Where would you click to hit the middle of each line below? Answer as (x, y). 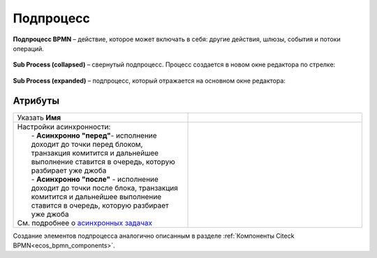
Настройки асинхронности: (64, 127)
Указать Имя (39, 117)
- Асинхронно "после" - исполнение (95, 179)
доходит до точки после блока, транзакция (104, 187)
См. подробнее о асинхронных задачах (85, 222)
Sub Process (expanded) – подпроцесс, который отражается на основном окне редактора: (149, 80)
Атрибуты (36, 100)
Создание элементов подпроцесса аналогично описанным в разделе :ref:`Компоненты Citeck (154, 236)
